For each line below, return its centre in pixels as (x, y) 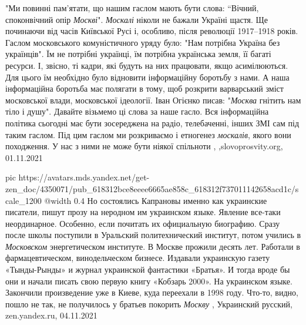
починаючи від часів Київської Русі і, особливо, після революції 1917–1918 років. (152, 31)
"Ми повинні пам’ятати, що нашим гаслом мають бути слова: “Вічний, (132, 8)
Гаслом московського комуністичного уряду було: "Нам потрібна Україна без (143, 42)
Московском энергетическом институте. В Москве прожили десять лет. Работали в (153, 246)
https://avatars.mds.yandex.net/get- (84, 177)
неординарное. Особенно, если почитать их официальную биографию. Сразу (143, 223)
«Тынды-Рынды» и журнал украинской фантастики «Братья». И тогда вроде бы (148, 269)
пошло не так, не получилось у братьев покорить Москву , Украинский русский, (149, 304)
